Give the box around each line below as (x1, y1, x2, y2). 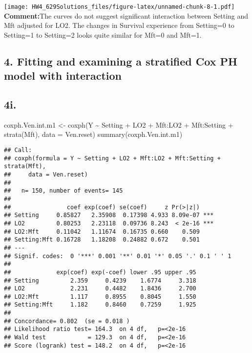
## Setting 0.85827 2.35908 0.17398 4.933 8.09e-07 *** (4, 212, 214, 219)
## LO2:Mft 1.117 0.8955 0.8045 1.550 (4, 293, 196, 300)
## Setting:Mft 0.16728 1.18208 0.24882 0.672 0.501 (4, 236, 200, 243)
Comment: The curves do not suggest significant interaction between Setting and (4, 10, 249, 21)
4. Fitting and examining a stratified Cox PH (4, 53, 237, 68)
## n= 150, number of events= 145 (4, 187, 123, 195)
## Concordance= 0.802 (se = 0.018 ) (4, 317, 130, 325)
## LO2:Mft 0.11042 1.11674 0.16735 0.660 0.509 (4, 228, 200, 235)
